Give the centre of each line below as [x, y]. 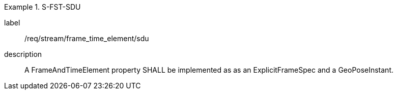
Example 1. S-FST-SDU [42, 7]
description [23, 54]
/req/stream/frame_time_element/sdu [87, 38]
